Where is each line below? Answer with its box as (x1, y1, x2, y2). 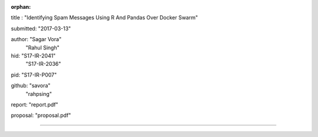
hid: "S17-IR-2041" (11, 52, 56, 59)
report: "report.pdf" (11, 101, 58, 108)
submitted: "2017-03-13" (11, 25, 71, 32)
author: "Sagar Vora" (11, 36, 62, 43)
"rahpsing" (25, 90, 52, 97)
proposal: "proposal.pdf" (11, 112, 71, 119)
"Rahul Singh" (25, 44, 60, 51)
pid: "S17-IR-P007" (11, 71, 57, 78)
